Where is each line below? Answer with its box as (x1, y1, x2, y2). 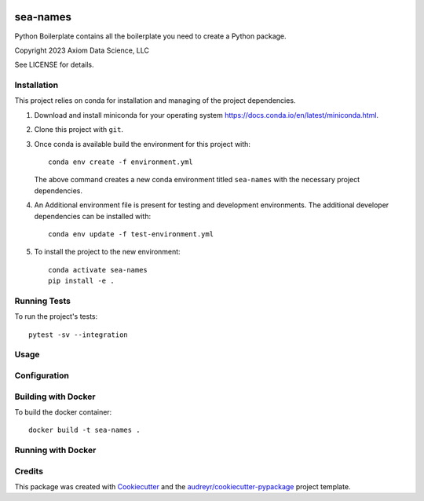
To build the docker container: (14, 407, 112, 416)
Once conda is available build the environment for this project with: (34, 139, 251, 148)
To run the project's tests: (14, 312, 98, 321)
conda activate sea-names (48, 265, 148, 274)
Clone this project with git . (34, 125, 124, 134)
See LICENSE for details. (14, 60, 94, 70)
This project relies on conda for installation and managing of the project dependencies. (14, 96, 296, 105)
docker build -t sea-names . (28, 426, 141, 435)
